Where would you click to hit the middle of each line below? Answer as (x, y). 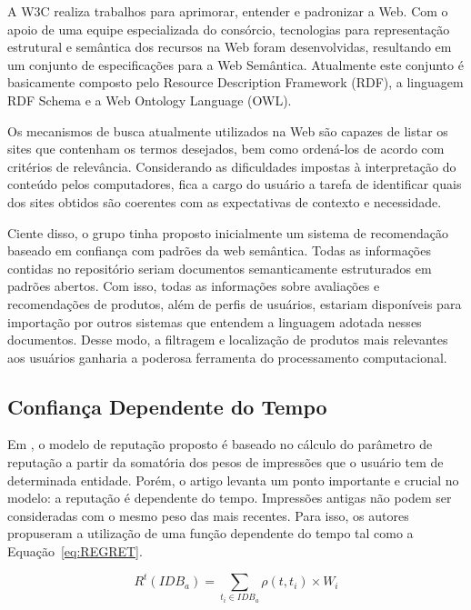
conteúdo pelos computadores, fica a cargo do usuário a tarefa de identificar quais (235, 184)
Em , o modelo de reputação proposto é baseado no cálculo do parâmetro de (220, 444)
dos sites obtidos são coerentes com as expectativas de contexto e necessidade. (225, 201)
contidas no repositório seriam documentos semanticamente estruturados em (220, 268)
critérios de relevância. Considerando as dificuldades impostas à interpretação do (232, 166)
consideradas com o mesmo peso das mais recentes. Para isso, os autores (208, 515)
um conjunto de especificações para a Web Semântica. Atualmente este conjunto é (235, 64)
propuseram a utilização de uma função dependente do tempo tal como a (210, 533)
